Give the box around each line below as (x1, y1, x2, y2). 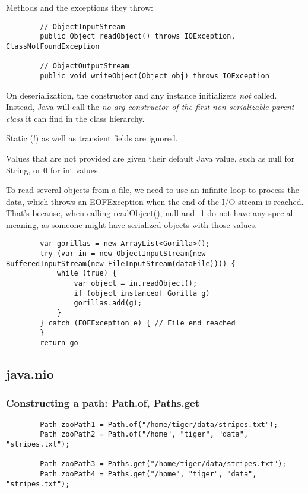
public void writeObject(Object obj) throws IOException (40, 71, 269, 80)
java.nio (6, 365, 54, 383)
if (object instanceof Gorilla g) (74, 289, 210, 298)
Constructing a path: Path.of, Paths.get (6, 396, 200, 410)
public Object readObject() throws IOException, (40, 32, 236, 41)
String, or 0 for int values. (6, 163, 100, 176)
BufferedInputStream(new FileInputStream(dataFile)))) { (6, 259, 236, 268)
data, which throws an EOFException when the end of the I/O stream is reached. (6, 195, 304, 207)
